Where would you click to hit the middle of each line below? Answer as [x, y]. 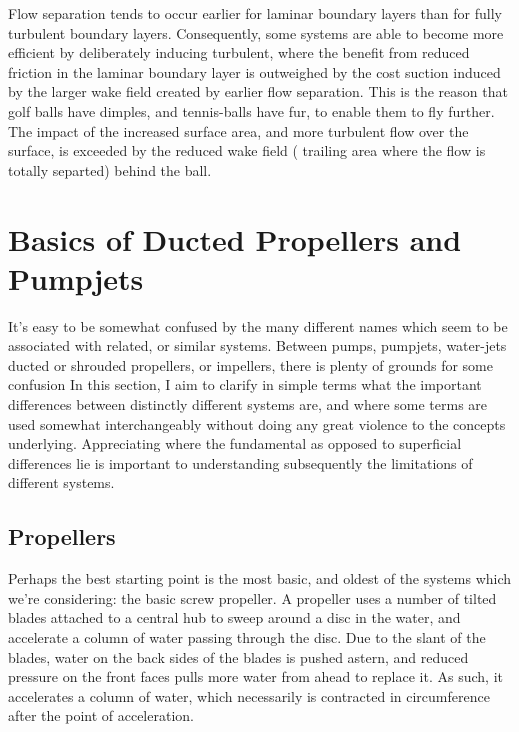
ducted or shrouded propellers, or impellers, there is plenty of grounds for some [250, 364]
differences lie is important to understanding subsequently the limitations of [240, 462]
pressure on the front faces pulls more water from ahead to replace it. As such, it [255, 676]
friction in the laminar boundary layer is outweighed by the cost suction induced [254, 71]
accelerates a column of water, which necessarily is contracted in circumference [249, 695]
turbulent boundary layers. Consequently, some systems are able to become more [256, 32]
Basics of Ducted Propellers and [235, 238]
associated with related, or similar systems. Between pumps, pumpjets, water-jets [257, 345]
